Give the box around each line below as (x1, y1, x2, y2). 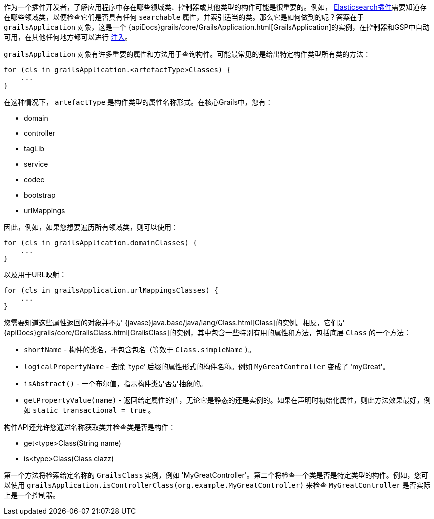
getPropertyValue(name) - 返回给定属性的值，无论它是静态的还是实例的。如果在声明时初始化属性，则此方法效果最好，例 (24, 396, 431, 404)
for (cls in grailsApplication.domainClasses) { (4, 239, 197, 247)
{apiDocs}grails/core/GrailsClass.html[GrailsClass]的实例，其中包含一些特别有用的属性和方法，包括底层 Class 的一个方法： (4, 328, 411, 337)
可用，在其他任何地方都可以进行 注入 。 (4, 33, 132, 41)
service (24, 160, 48, 168)
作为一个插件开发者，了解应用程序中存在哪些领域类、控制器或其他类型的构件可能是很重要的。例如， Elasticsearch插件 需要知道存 (4, 3, 427, 11)
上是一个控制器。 (4, 491, 60, 499)
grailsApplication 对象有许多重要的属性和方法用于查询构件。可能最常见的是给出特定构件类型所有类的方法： (4, 50, 371, 58)
